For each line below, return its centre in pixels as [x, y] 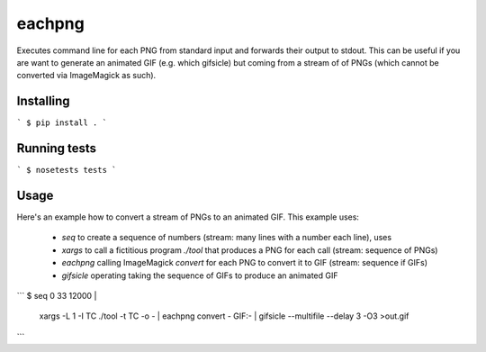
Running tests [57, 149]
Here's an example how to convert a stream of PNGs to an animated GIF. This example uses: [188, 217]
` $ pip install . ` [62, 123]
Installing [44, 101]
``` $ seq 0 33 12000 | [57, 296]
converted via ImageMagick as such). [86, 76]
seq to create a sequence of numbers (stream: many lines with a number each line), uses [226, 238]
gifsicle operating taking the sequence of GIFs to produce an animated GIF [200, 275]
